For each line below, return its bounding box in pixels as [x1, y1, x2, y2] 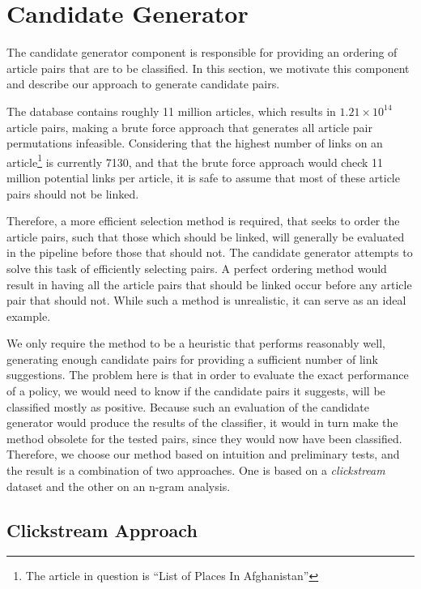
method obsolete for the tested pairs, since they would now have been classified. [6, 429, 402, 446]
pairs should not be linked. [6, 185, 139, 202]
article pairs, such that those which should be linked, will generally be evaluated [6, 228, 405, 245]
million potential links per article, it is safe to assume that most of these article [6, 169, 400, 186]
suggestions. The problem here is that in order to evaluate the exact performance [6, 366, 409, 383]
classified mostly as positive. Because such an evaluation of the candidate [6, 398, 369, 415]
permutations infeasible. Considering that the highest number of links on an [6, 134, 383, 152]
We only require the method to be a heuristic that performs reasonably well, [6, 335, 385, 352]
